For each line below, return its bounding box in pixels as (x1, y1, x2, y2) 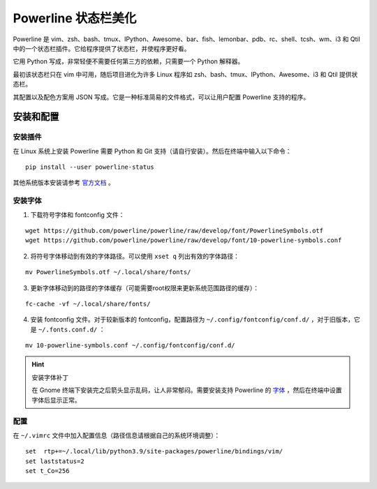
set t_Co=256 (25, 467, 70, 474)
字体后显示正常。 (31, 396, 81, 404)
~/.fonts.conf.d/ (38, 325, 98, 333)
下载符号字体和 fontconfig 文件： (30, 210, 125, 219)
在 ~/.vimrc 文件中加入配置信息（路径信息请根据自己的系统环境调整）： (13, 431, 221, 439)
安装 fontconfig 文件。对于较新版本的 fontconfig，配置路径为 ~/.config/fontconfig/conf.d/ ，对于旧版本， (30, 315, 355, 324)
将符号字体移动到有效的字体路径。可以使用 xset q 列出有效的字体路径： (30, 252, 240, 260)
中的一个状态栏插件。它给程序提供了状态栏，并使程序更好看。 (13, 44, 191, 52)
